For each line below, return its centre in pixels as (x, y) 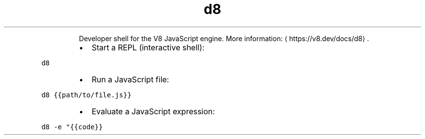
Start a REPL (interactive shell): (148, 47)
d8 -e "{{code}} (72, 127)
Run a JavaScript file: (130, 79)
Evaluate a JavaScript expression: (153, 111)
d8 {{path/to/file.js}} (86, 95)
